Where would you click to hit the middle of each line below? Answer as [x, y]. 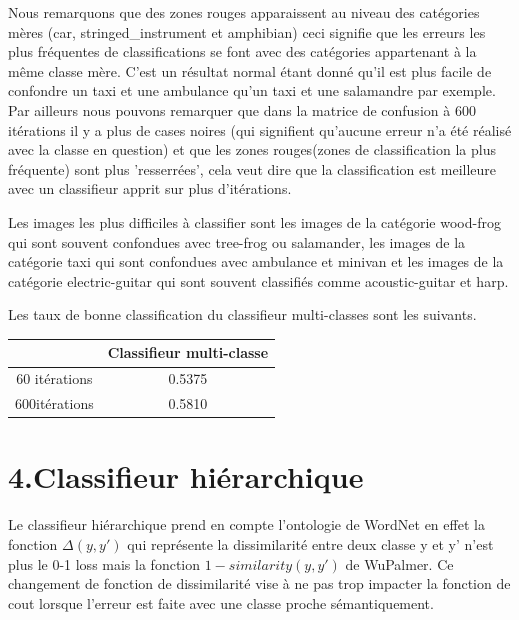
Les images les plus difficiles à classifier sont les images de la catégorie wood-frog [254, 221]
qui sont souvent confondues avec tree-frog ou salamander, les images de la [237, 241]
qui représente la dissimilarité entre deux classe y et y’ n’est [310, 543]
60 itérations [54, 378]
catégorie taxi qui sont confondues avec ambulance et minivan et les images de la [256, 261]
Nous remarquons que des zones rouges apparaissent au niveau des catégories [244, 12]
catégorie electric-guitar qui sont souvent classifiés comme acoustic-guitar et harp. [258, 280]
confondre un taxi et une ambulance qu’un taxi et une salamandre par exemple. [252, 90]
